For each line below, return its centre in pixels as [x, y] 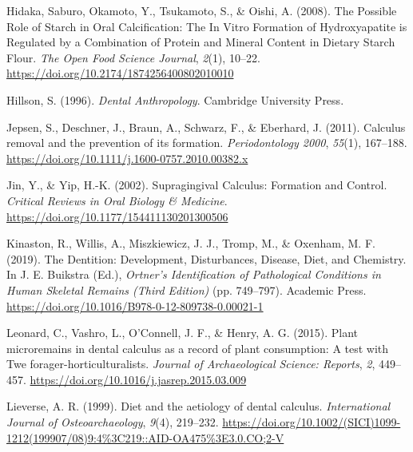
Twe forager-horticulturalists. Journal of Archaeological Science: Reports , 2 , [191, 364]
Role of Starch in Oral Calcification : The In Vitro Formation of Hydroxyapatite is [207, 26]
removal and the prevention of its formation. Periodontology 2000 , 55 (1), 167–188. [207, 143]
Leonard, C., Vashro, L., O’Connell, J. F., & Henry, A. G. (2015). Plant [182, 333]
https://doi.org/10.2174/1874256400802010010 [120, 73]
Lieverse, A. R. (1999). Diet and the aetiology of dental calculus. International [199, 406]
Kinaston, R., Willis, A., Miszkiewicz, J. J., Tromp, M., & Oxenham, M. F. [191, 243]
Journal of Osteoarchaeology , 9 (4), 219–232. [113, 422]
